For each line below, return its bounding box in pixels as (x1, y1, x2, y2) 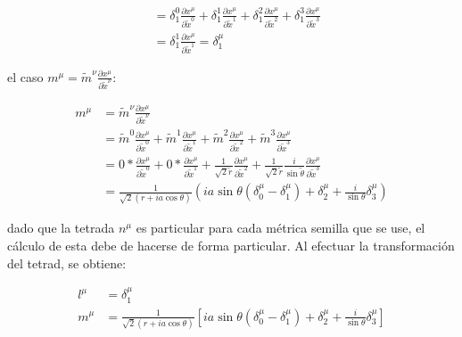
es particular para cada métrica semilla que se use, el (136, 218, 425, 237)
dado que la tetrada (7, 218, 115, 237)
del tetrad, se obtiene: (7, 253, 127, 272)
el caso (7, 67, 44, 86)
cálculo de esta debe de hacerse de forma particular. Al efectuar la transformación (7, 236, 455, 255)
